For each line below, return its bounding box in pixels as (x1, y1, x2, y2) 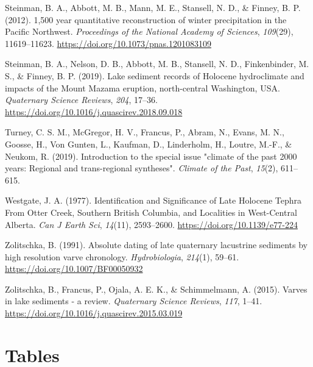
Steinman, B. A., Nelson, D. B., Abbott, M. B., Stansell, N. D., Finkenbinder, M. (5, 57, 309, 70)
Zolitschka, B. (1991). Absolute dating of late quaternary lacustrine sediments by (5, 238, 308, 251)
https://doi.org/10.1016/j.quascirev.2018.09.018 (5, 105, 183, 118)
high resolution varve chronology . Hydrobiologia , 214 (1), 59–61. (5, 250, 239, 263)
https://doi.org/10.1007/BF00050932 (5, 262, 143, 275)
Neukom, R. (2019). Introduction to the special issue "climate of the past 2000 (5, 149, 297, 162)
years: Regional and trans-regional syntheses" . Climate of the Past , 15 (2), (5, 162, 278, 174)
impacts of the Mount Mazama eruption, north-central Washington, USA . (5, 81, 280, 94)
